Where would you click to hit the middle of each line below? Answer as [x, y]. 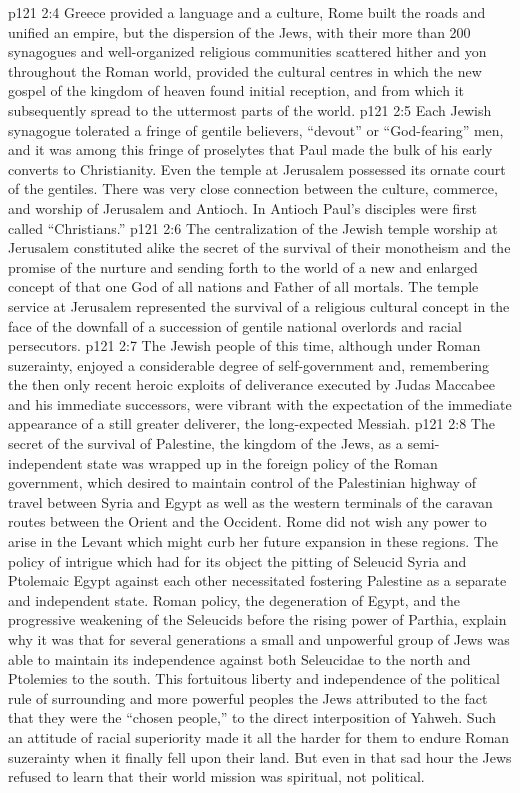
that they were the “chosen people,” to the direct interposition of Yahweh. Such [252, 717]
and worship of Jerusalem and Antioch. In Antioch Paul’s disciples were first [242, 207]
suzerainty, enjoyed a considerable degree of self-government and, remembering [249, 364]
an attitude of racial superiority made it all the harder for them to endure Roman [259, 736]
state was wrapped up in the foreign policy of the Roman [262, 462]
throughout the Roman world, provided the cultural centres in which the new [245, 70]
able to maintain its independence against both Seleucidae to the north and [239, 658]
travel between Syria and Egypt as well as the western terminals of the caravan [250, 501]
